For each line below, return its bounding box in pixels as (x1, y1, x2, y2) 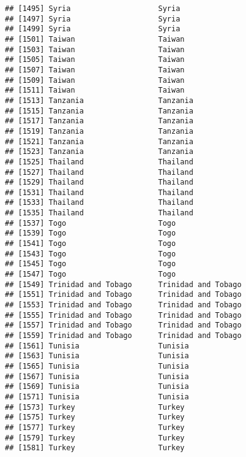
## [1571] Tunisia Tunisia (5, 392, 189, 401)
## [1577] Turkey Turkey (5, 423, 185, 432)
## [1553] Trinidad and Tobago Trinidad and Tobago (5, 301, 242, 310)
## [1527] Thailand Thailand (5, 167, 193, 177)
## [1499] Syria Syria (5, 25, 181, 34)
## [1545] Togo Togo (5, 259, 176, 269)
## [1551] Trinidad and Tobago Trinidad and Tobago (5, 290, 242, 299)
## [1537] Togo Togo (5, 218, 176, 228)
